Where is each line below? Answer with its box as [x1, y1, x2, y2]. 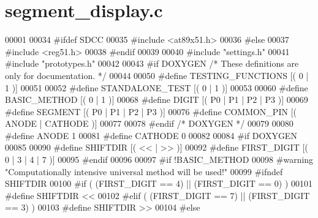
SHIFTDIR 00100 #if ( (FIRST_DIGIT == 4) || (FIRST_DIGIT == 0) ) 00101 [5, 177, 313, 190]
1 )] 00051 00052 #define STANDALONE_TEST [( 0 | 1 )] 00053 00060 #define [5, 81, 308, 94]
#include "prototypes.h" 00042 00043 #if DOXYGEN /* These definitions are [5, 57, 299, 70]
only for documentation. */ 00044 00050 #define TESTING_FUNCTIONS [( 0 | [5, 69, 309, 81]
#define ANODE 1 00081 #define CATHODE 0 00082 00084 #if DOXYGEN [5, 129, 297, 141]
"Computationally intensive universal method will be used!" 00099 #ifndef [5, 165, 283, 178]
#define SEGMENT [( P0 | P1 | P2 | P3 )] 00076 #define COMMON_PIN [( [5, 105, 297, 118]
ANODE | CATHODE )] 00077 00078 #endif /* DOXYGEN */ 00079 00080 [5, 117, 293, 130]
